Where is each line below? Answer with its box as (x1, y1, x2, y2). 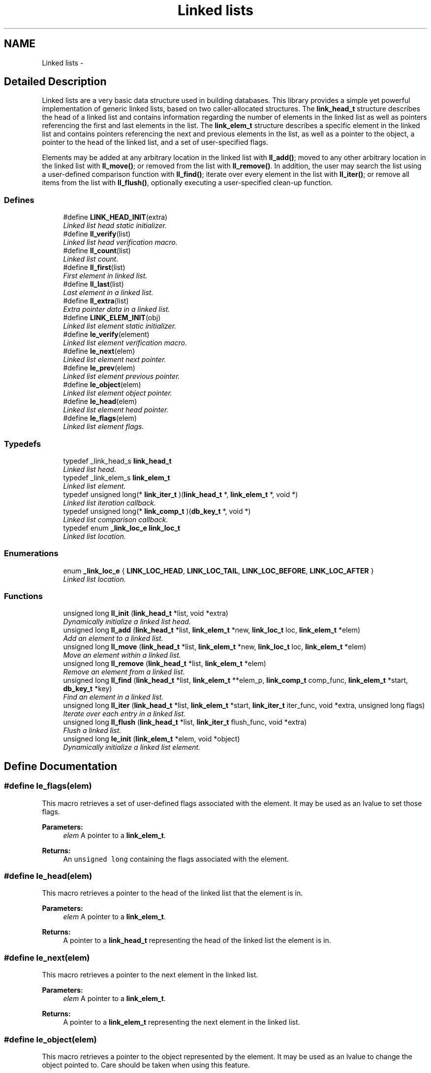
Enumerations (4, 548, 59, 559)
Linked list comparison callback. (63, 515, 168, 524)
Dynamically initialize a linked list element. (63, 743, 201, 752)
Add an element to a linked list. (63, 634, 163, 643)
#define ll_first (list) (63, 263, 125, 272)
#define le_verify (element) (63, 330, 150, 339)
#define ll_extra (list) (63, 297, 129, 305)
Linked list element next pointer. (63, 355, 166, 364)
